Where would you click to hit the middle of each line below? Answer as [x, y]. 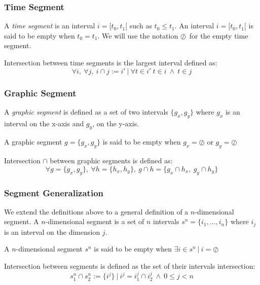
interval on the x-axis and [44, 123]
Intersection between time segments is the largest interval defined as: [111, 62]
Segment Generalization [54, 192]
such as [141, 26]
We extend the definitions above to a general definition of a [96, 211]
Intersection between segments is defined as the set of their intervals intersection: [130, 266]
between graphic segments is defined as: [111, 161]
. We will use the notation [138, 35]
